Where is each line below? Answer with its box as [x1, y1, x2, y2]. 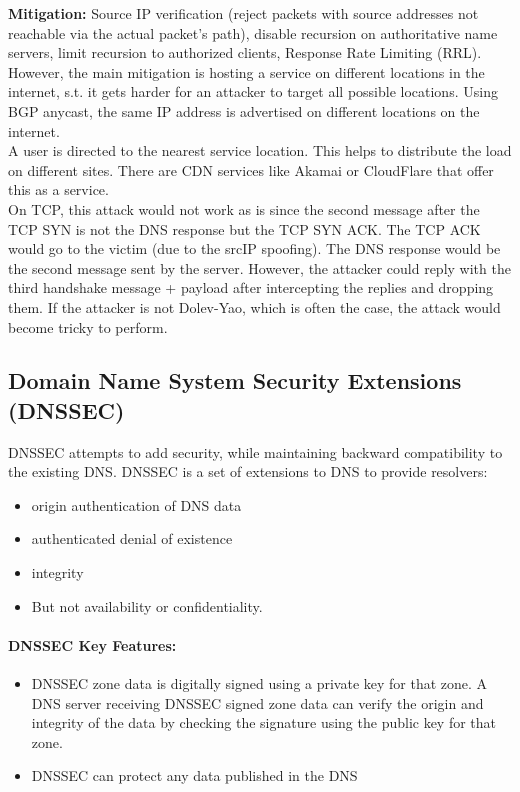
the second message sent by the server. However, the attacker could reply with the [8, 257, 511, 278]
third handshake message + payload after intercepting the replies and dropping [8, 277, 494, 298]
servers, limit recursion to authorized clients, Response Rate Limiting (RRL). [8, 42, 482, 63]
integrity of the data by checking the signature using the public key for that [31, 712, 497, 733]
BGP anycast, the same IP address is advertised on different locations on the [8, 100, 480, 121]
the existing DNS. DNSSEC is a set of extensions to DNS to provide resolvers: [8, 461, 488, 482]
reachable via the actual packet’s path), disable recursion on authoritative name [8, 22, 498, 43]
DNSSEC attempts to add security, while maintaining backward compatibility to [8, 441, 503, 462]
